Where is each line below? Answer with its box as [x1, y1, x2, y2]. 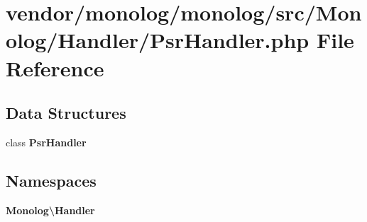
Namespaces [6, 169, 97, 191]
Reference [6, 53, 104, 82]
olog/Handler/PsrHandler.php [6, 25, 310, 54]
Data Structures [6, 102, 126, 124]
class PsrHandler [6, 134, 87, 149]
